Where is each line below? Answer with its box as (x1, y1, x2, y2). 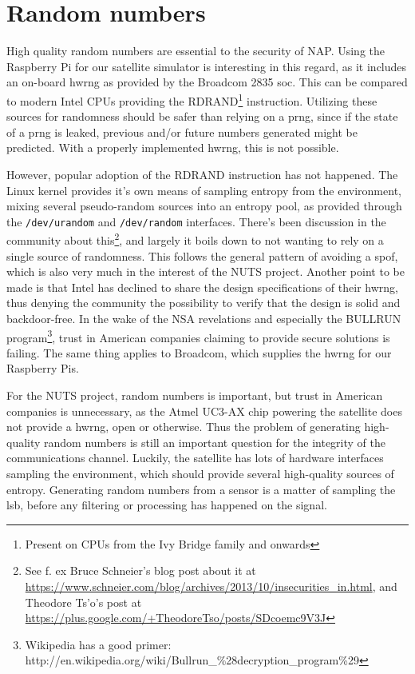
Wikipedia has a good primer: (25, 636, 172, 652)
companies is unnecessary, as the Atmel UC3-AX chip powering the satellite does (6, 402, 402, 419)
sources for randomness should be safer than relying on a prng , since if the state (6, 108, 398, 125)
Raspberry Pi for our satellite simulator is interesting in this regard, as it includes (6, 58, 407, 74)
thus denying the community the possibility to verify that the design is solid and (6, 294, 401, 311)
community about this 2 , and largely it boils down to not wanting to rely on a (6, 229, 384, 249)
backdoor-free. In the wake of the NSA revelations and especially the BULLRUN (6, 310, 401, 326)
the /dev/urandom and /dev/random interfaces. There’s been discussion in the (6, 213, 386, 229)
